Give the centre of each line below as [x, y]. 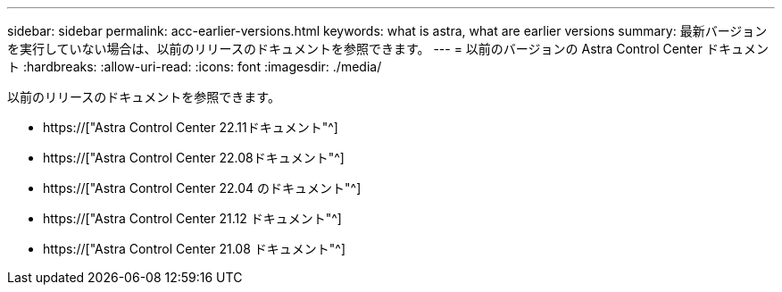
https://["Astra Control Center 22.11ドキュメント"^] [191, 127]
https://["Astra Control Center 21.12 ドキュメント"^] [192, 218]
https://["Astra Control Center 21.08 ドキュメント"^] [195, 249]
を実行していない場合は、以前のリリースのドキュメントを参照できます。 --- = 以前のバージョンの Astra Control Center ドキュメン [388, 49]
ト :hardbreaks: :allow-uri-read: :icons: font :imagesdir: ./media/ [195, 67]
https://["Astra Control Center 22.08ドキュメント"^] [194, 158]
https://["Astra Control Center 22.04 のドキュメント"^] [202, 188]
